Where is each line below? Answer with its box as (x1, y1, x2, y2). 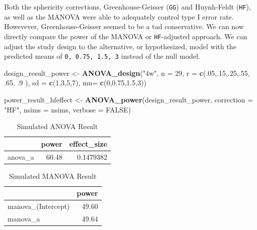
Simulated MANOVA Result (9, 170, 97, 181)
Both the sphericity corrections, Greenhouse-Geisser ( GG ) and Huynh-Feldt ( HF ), (4, 2, 251, 12)
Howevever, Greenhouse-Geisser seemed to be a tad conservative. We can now (4, 21, 244, 32)
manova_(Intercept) (8, 201, 70, 211)
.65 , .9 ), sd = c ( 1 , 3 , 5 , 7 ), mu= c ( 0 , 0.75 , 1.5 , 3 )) (4, 77, 147, 88)
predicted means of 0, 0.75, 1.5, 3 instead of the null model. (4, 51, 201, 61)
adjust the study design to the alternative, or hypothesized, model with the (4, 41, 236, 51)
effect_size (69, 138, 107, 149)
